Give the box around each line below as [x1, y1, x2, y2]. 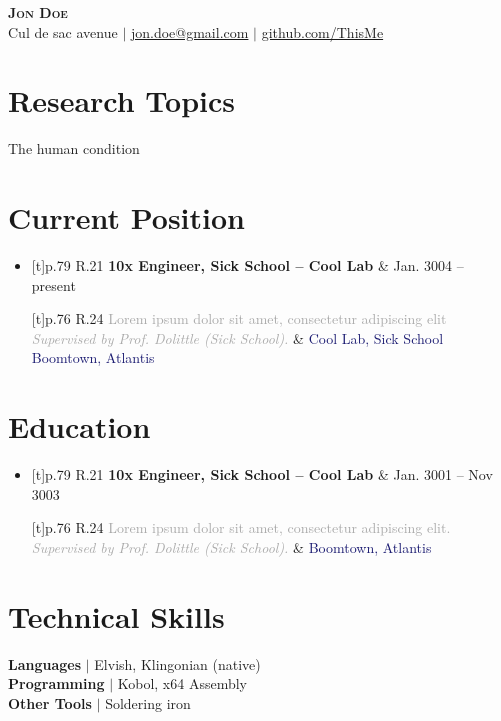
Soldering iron [105, 692, 191, 713]
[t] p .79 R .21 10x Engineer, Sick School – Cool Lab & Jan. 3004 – [31, 255, 464, 276]
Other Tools [8, 692, 92, 713]
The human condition [8, 138, 140, 159]
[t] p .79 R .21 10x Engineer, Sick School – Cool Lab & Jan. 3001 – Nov [31, 464, 493, 485]
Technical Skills [8, 595, 225, 636]
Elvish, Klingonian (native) [94, 653, 261, 674]
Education [8, 406, 151, 447]
